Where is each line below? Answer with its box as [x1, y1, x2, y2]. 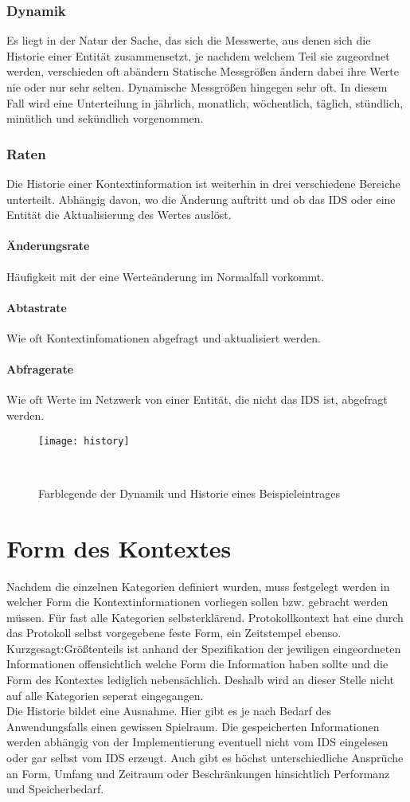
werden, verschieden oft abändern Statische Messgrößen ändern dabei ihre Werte [6, 63, 399, 80]
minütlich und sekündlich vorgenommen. [6, 110, 204, 127]
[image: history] [38, 435, 130, 447]
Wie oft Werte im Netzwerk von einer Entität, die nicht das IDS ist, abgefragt [6, 391, 388, 408]
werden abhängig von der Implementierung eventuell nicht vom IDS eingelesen [6, 734, 389, 750]
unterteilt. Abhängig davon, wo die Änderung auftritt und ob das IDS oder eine [6, 190, 396, 207]
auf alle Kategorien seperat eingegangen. [6, 687, 204, 703]
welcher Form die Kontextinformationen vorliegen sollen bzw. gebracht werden [6, 593, 389, 610]
